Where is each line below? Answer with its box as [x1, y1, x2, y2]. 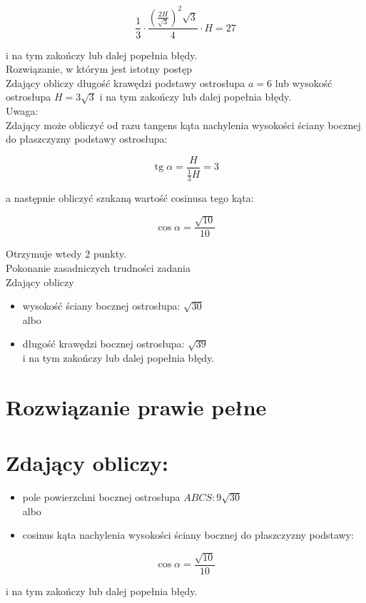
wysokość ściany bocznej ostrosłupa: [22, 298, 181, 313]
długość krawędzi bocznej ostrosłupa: [22, 336, 185, 351]
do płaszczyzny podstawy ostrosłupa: [6, 131, 168, 146]
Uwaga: [6, 103, 39, 118]
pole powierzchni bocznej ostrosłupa [22, 490, 181, 505]
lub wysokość [275, 75, 332, 90]
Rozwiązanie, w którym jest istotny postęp [6, 61, 193, 76]
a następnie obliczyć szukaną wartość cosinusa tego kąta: [6, 190, 254, 205]
